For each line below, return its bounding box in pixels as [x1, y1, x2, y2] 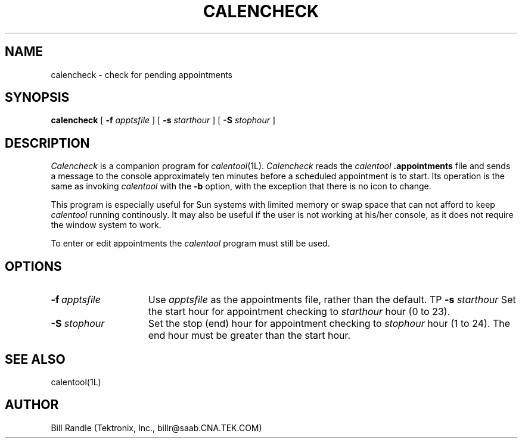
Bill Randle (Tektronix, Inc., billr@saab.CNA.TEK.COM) [51, 422, 262, 433]
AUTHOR [5, 397, 59, 413]
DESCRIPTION [5, 135, 90, 151]
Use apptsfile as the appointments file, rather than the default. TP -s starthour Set [148, 294, 516, 306]
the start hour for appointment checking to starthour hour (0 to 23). [148, 305, 450, 318]
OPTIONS [5, 258, 62, 274]
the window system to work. [51, 220, 161, 230]
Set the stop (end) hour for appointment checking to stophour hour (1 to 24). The [148, 317, 511, 330]
